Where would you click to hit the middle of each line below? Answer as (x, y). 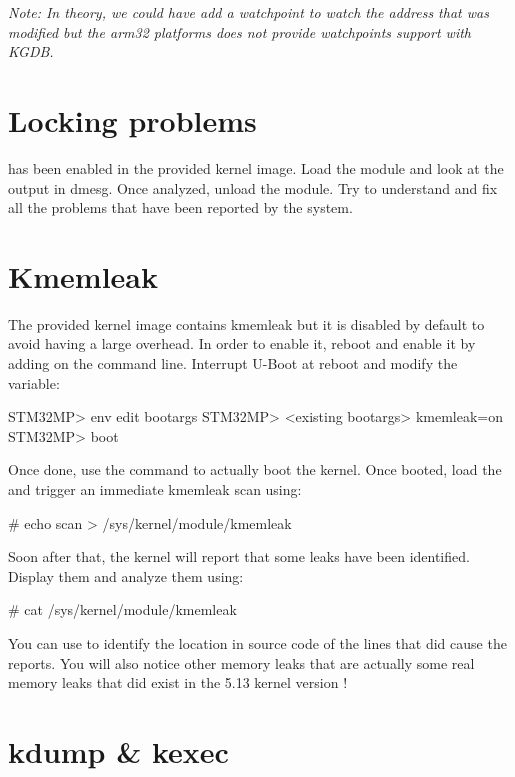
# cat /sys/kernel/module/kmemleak (122, 609)
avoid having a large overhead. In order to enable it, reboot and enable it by (242, 343)
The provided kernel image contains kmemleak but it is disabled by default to (246, 323)
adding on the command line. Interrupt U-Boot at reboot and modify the (233, 363)
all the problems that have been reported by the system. (180, 207)
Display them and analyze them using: (126, 575)
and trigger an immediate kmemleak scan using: (155, 488)
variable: (34, 382)
